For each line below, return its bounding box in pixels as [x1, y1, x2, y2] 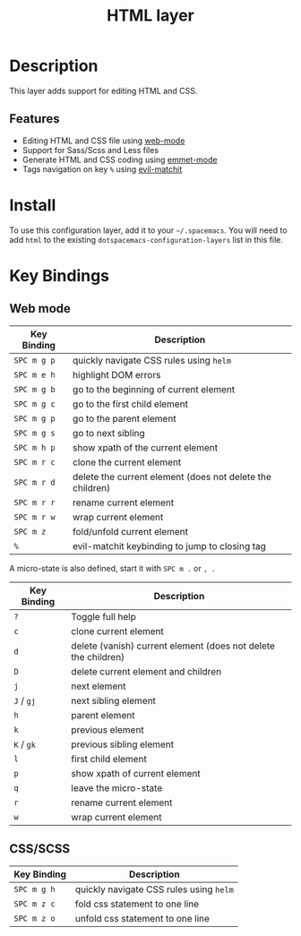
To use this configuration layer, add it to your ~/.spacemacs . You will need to [9, 225, 288, 236]
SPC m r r [13, 497, 56, 507]
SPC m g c [13, 399, 56, 408]
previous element [71, 723, 145, 735]
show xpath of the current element [73, 441, 218, 453]
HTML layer [107, 5, 194, 26]
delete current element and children [71, 665, 222, 677]
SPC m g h [13, 884, 56, 894]
